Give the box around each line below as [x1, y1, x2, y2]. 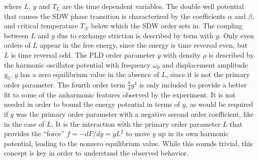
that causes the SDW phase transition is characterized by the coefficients [4, 10, 226, 21]
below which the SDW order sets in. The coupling [91, 20, 243, 31]
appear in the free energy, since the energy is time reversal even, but [40, 40, 248, 50]
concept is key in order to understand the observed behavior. [4, 148, 189, 158]
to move [126, 128, 150, 139]
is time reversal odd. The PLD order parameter [11, 49, 155, 60]
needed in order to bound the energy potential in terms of [4, 99, 180, 109]
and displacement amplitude [162, 59, 248, 70]
